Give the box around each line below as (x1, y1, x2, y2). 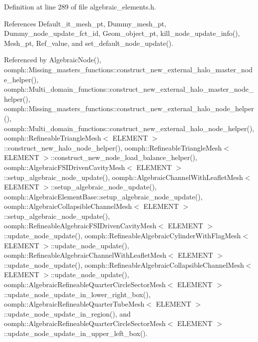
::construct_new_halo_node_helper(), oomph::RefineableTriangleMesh (4, 142, 222, 153)
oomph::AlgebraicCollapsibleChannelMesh (4, 201, 132, 211)
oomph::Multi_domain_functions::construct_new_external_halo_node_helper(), (4, 123, 255, 133)
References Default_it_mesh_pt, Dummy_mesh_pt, (4, 18, 167, 28)
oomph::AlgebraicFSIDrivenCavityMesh (4, 162, 125, 172)
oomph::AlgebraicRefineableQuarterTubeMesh (4, 299, 145, 309)
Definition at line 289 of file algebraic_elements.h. (4, 1, 156, 11)
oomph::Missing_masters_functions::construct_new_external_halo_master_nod (4, 64, 253, 74)
